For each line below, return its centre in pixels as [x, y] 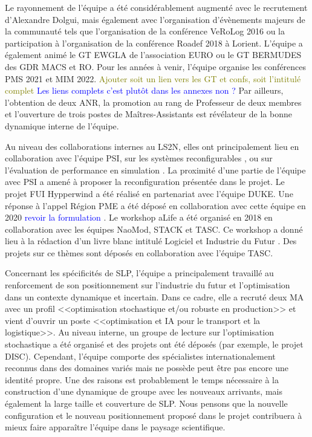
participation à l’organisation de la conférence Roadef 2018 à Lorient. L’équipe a [154, 43]
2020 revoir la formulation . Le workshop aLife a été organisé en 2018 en [139, 217]
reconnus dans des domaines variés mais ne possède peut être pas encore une [147, 368]
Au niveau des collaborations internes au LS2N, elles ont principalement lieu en [152, 146]
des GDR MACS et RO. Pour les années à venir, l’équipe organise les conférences [156, 66]
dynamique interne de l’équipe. [62, 125]
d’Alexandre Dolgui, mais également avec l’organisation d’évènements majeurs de [155, 19]
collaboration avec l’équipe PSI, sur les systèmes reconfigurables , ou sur [139, 158]
